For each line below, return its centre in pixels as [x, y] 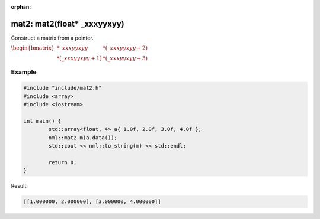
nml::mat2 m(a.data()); [83, 138]
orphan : [21, 7]
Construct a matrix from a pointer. [52, 38]
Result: [19, 186]
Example [24, 72]
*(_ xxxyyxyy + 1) [79, 58]
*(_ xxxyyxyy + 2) [125, 48]
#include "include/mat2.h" [63, 88]
